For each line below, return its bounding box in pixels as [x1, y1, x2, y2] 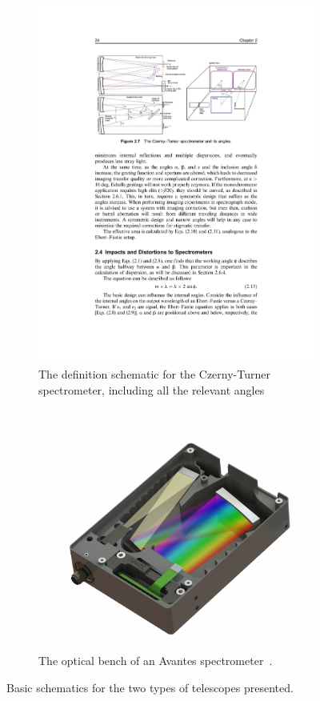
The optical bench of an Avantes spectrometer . [38, 652, 273, 669]
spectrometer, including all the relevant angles [38, 381, 265, 398]
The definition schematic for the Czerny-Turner [38, 365, 270, 382]
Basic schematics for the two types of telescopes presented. [6, 679, 294, 695]
